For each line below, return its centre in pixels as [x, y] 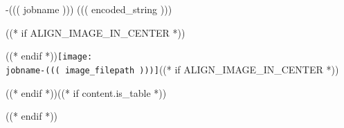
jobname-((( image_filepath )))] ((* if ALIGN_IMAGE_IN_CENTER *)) [172, 69]
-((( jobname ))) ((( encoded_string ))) [89, 9]
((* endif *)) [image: [49, 56]
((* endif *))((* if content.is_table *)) [86, 92]
